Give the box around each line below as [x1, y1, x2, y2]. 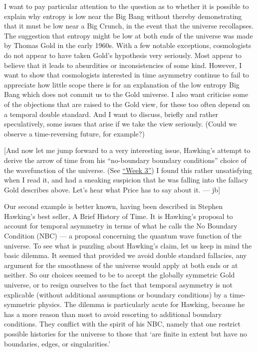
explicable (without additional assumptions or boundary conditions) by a [4, 289, 228, 299]
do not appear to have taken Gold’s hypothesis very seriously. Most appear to [4, 49, 242, 60]
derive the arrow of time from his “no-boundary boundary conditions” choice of [4, 154, 247, 165]
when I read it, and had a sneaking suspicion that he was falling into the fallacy [4, 174, 249, 185]
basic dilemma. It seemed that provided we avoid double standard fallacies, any [4, 250, 247, 260]
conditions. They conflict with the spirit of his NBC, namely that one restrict [4, 318, 241, 329]
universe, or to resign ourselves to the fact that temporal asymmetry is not [4, 279, 233, 290]
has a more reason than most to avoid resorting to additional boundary [4, 308, 222, 319]
